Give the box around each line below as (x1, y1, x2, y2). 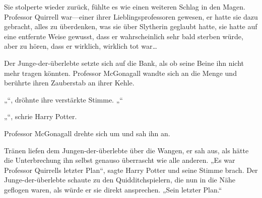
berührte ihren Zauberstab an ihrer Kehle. (4, 77, 135, 88)
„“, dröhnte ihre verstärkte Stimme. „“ (4, 94, 123, 105)
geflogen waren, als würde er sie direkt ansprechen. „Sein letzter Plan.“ (4, 184, 222, 194)
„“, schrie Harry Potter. (4, 111, 77, 122)
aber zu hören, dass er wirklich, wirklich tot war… (4, 41, 157, 51)
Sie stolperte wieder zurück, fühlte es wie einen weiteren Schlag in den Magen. (4, 2, 246, 12)
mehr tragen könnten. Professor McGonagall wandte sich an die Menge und (4, 67, 237, 78)
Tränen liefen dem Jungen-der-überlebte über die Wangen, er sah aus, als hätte (4, 145, 249, 155)
